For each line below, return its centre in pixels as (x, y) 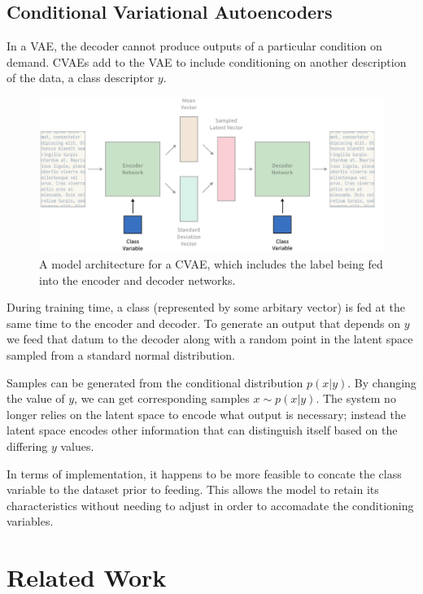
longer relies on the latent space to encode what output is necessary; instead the (206, 414)
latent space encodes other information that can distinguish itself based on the (202, 430)
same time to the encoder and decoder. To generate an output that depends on (204, 323)
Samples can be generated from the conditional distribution (155, 382)
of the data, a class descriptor (81, 78)
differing (27, 445)
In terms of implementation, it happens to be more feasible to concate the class (204, 473)
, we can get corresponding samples (162, 398)
